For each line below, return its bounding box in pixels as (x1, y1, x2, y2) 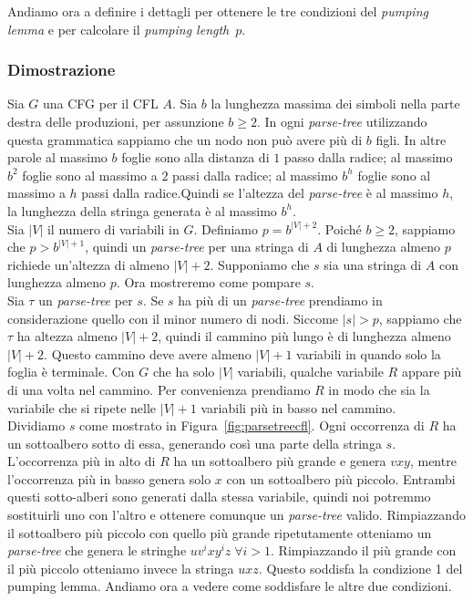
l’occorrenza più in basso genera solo (7, 469, 211, 488)
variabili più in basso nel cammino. (201, 398, 396, 417)
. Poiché (317, 219, 362, 238)
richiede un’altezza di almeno (7, 254, 170, 274)
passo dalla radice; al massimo (283, 148, 453, 167)
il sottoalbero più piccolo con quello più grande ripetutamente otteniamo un (7, 523, 432, 542)
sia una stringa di (324, 254, 422, 274)
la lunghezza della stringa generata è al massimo (7, 201, 277, 220)
